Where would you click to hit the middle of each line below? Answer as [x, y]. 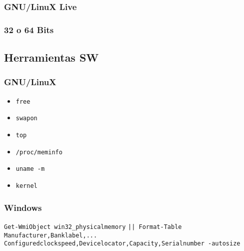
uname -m [30, 169]
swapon [26, 118]
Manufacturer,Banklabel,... [51, 235]
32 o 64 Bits [29, 29]
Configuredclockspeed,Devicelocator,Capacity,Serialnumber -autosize [122, 244]
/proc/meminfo [39, 152]
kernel [26, 186]
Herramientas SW [51, 57]
